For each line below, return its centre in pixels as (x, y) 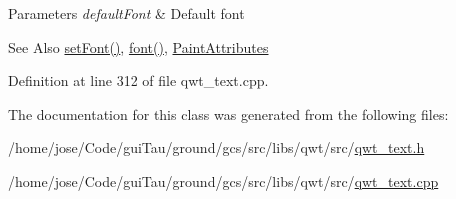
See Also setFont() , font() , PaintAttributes (138, 46)
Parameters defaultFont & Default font (126, 13)
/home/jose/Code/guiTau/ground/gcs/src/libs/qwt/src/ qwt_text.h (216, 147)
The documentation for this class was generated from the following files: (228, 113)
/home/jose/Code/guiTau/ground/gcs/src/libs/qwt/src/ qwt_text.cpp (223, 180)
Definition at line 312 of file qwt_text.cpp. (138, 80)
